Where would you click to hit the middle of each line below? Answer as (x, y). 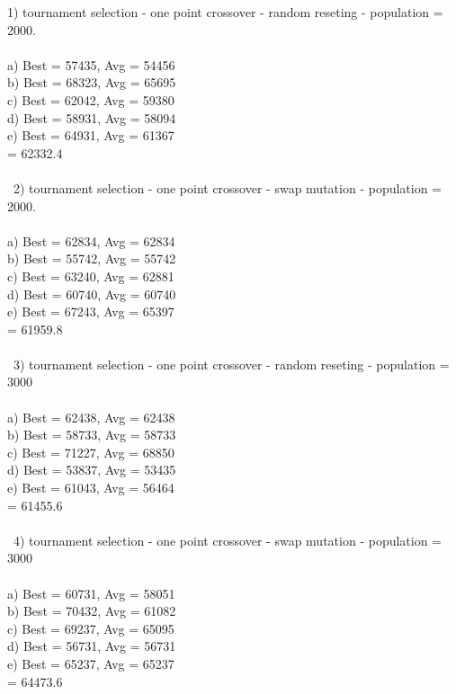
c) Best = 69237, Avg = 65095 (91, 628)
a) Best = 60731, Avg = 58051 (91, 593)
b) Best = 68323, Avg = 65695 (92, 82)
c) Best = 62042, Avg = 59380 (91, 99)
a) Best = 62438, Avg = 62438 (91, 417)
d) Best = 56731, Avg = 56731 (92, 646)
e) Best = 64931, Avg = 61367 (91, 135)
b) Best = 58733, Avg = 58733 (92, 435)
